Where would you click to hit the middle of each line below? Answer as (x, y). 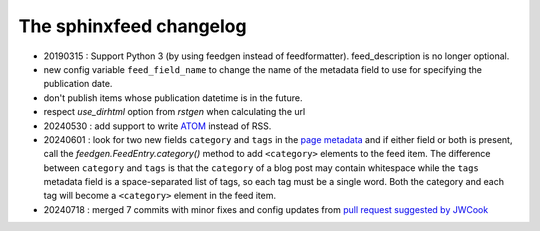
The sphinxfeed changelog (132, 26)
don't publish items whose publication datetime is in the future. (173, 97)
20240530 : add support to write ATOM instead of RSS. (157, 126)
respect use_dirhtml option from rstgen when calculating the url (174, 112)
